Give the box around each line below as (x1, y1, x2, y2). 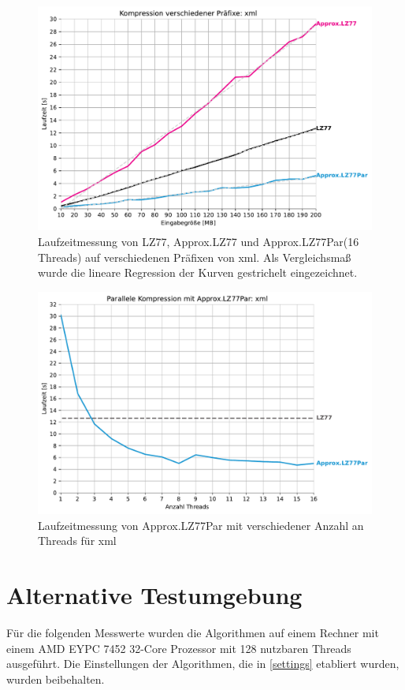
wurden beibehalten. (6, 670, 105, 687)
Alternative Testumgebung (6, 579, 303, 611)
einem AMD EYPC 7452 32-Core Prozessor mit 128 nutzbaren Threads (6, 640, 351, 656)
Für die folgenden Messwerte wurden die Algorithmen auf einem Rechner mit (6, 625, 379, 641)
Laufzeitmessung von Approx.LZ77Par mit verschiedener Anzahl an (38, 517, 364, 533)
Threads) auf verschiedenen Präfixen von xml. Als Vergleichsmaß (38, 248, 351, 265)
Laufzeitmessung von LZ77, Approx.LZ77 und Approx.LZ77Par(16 (38, 233, 359, 250)
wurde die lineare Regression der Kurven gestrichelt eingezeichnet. (38, 264, 358, 281)
